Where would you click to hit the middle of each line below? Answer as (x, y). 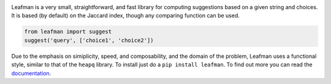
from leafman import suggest (68, 32)
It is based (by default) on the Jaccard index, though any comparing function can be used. (126, 16)
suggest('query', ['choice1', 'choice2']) (89, 40)
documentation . (31, 73)
